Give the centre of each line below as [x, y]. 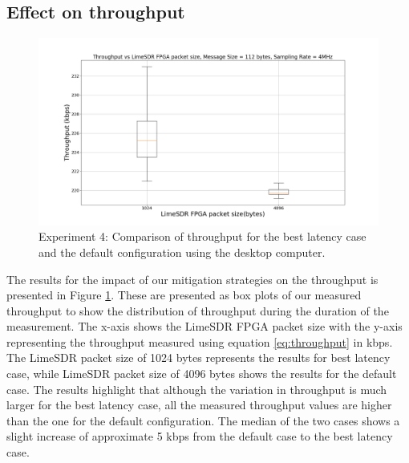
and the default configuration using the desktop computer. [182, 252]
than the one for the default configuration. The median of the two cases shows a [203, 420]
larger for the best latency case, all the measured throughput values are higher [199, 405]
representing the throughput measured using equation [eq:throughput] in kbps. [200, 341]
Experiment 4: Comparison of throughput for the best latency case [202, 236]
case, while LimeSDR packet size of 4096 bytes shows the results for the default [202, 374]
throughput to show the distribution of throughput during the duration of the [198, 310]
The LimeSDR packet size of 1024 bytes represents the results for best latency [198, 357]
